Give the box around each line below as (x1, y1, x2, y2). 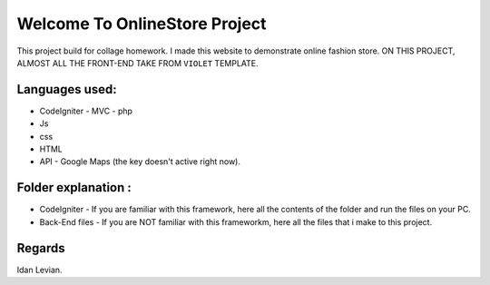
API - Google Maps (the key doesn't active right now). (39, 156, 240, 167)
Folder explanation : (16, 180, 132, 195)
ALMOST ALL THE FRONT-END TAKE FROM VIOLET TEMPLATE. (16, 57, 259, 68)
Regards (16, 241, 65, 256)
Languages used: (16, 82, 117, 97)
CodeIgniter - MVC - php (39, 105, 133, 116)
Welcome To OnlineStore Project (16, 14, 267, 34)
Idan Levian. (16, 264, 63, 275)
